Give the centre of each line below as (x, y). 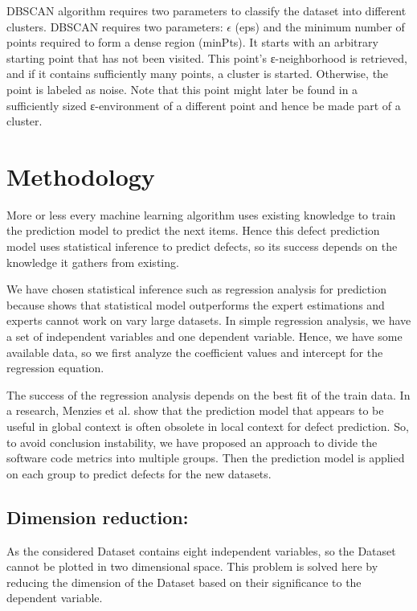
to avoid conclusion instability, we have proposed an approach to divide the (192, 442)
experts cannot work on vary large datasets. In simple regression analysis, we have (209, 320)
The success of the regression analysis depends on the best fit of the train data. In (208, 394)
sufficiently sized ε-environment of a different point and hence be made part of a (204, 105)
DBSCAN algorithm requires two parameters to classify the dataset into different (206, 10)
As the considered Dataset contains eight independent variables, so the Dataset (201, 550)
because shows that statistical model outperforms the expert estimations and (196, 304)
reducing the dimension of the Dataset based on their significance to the (184, 582)
